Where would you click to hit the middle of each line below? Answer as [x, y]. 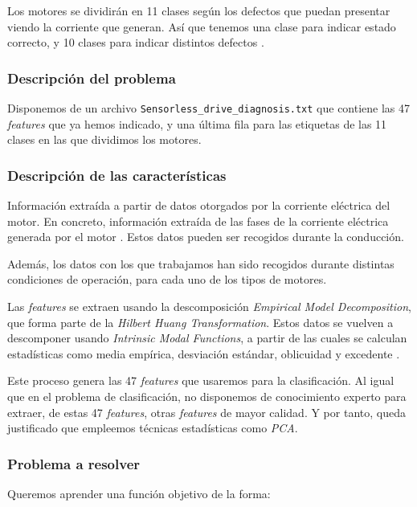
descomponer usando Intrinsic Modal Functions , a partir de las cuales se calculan [207, 338]
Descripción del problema [92, 78]
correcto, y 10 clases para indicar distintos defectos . [136, 42]
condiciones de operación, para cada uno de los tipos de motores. [167, 279]
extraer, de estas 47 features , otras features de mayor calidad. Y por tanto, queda [206, 412]
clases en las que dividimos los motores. [104, 139]
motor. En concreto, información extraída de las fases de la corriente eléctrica [198, 221]
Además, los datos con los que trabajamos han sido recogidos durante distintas [201, 263]
